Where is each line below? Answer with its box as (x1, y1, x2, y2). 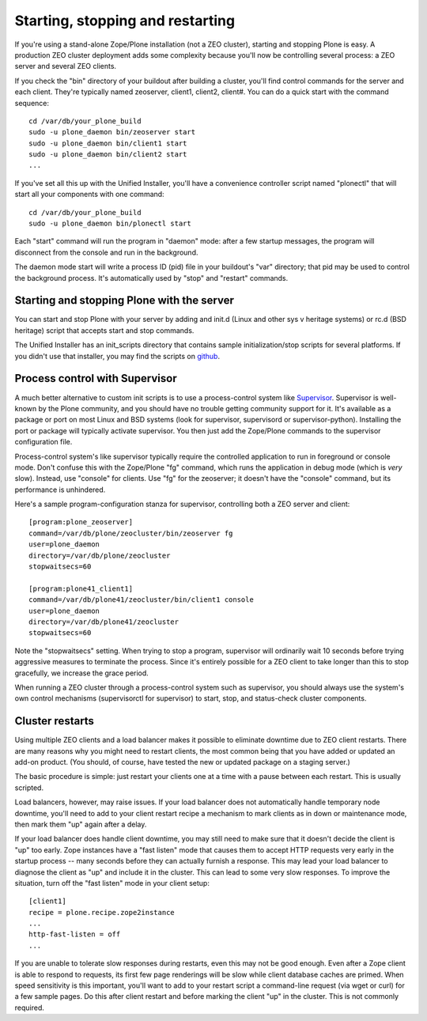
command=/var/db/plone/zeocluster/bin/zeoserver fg (28, 528, 233, 538)
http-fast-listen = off (28, 930, 121, 939)
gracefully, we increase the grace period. (14, 668, 149, 678)
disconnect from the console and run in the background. (14, 248, 198, 257)
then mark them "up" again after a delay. (14, 819, 147, 829)
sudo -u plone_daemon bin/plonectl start (28, 219, 191, 229)
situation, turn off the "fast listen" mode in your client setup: (14, 878, 210, 887)
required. (14, 1003, 45, 1012)
